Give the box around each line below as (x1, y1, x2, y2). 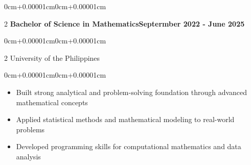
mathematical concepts (16, 97, 88, 107)
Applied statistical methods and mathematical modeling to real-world (16, 114, 235, 125)
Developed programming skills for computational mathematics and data (16, 141, 241, 152)
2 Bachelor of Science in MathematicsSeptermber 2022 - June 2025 (4, 18, 245, 29)
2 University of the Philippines (4, 52, 100, 63)
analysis (16, 151, 41, 161)
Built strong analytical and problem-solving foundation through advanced (16, 86, 247, 97)
